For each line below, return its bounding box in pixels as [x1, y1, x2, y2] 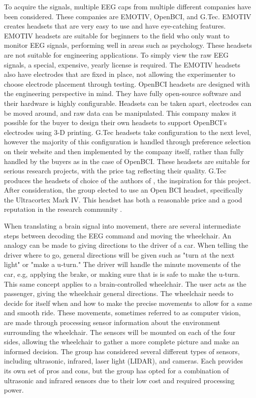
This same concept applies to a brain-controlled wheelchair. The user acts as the [4, 278, 247, 289]
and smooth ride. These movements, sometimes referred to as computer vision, [4, 307, 241, 318]
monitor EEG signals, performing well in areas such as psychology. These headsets [4, 40, 252, 50]
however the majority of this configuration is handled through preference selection [4, 136, 251, 147]
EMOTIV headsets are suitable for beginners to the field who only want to [4, 30, 229, 40]
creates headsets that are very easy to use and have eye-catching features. [4, 21, 226, 31]
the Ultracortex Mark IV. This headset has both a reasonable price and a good [4, 194, 242, 204]
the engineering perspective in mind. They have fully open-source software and [4, 88, 241, 99]
